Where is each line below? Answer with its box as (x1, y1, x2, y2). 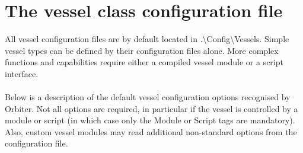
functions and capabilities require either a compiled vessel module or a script (5, 56, 283, 68)
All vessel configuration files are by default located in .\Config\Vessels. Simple (5, 33, 289, 45)
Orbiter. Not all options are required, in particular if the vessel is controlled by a (5, 102, 298, 114)
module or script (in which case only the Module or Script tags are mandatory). (5, 114, 295, 126)
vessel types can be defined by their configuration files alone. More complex (5, 44, 279, 56)
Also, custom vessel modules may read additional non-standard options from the (5, 125, 297, 138)
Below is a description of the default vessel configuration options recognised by (5, 91, 291, 103)
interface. (5, 67, 39, 79)
